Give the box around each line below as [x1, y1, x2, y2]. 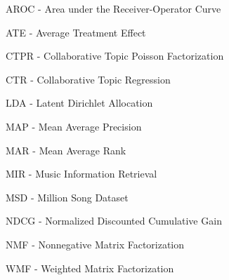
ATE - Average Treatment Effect [6, 25, 146, 39]
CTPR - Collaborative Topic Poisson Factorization [6, 48, 224, 63]
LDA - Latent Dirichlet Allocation [6, 95, 153, 110]
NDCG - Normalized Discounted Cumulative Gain [6, 213, 222, 228]
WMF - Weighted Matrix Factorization [6, 260, 174, 275]
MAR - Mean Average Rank [6, 142, 126, 157]
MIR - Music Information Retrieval [6, 166, 157, 181]
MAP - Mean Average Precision [6, 119, 142, 133]
